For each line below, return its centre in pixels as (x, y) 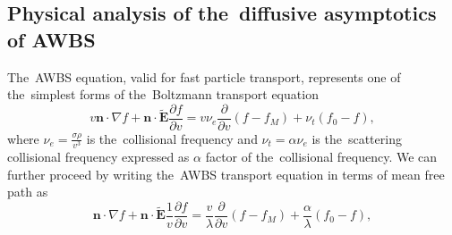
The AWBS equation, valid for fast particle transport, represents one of (204, 76)
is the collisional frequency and (172, 138)
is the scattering (357, 138)
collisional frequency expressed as (98, 156)
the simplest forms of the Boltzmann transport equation (163, 94)
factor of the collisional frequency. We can (321, 156)
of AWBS (51, 39)
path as (28, 192)
